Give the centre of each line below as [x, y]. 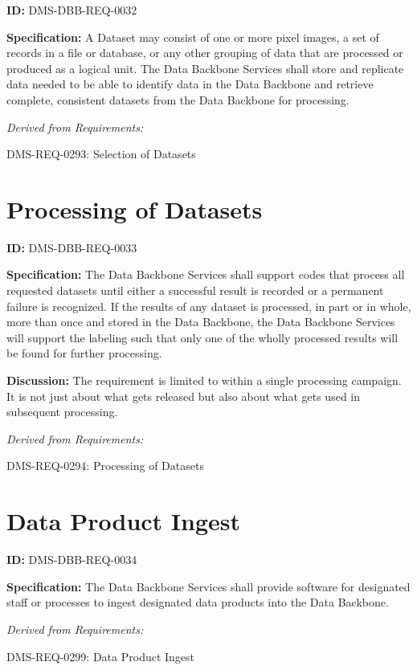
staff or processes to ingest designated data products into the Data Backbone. [198, 602]
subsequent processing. [62, 412]
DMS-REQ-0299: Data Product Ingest [101, 656]
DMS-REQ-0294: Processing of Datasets [105, 466]
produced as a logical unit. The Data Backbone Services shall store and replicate [205, 68]
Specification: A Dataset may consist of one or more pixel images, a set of [193, 37]
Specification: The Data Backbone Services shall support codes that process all [206, 274]
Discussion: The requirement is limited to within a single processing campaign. [204, 380]
